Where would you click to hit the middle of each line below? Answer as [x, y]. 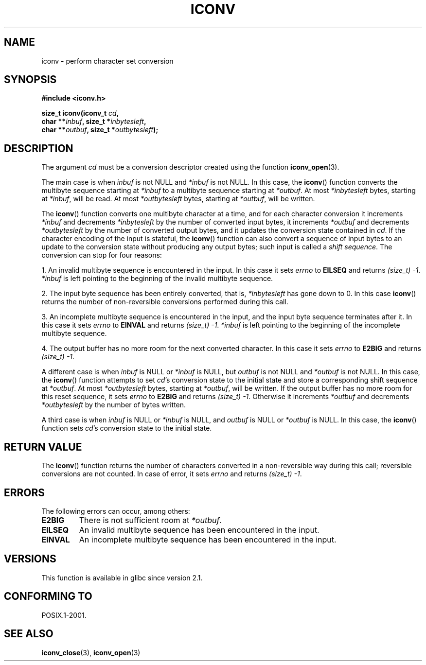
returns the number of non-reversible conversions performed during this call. [165, 302]
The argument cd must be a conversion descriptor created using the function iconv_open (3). [190, 167]
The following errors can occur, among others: [116, 511]
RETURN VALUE [43, 447]
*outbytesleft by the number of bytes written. [114, 405]
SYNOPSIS [30, 80]
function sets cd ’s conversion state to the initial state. [127, 428]
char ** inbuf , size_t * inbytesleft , [94, 122]
